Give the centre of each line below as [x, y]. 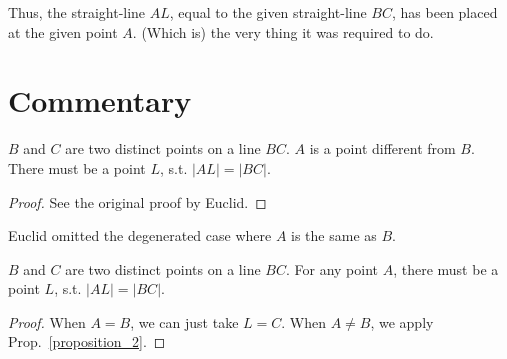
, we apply [402, 321]
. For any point [332, 268]
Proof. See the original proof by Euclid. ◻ [137, 201]
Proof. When [47, 321]
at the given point [63, 31]
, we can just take [184, 321]
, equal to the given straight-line [268, 12]
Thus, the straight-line [77, 12]
